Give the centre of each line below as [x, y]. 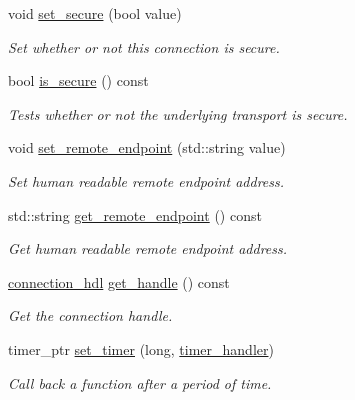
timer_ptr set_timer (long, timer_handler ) [141, 348]
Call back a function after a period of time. [140, 382]
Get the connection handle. [90, 315]
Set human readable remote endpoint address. [146, 180]
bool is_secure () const [78, 80]
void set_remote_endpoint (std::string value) [147, 147]
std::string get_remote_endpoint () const [135, 214]
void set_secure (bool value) [95, 13]
